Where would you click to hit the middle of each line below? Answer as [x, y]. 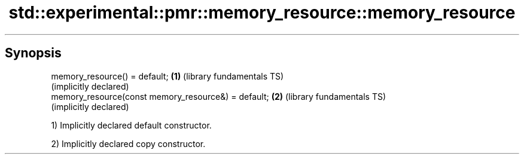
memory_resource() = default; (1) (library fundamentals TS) [167, 76]
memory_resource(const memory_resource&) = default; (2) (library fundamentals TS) [219, 96]
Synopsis [33, 53]
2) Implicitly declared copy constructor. [128, 143]
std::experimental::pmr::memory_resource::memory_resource [262, 13]
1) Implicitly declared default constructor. [131, 125]
